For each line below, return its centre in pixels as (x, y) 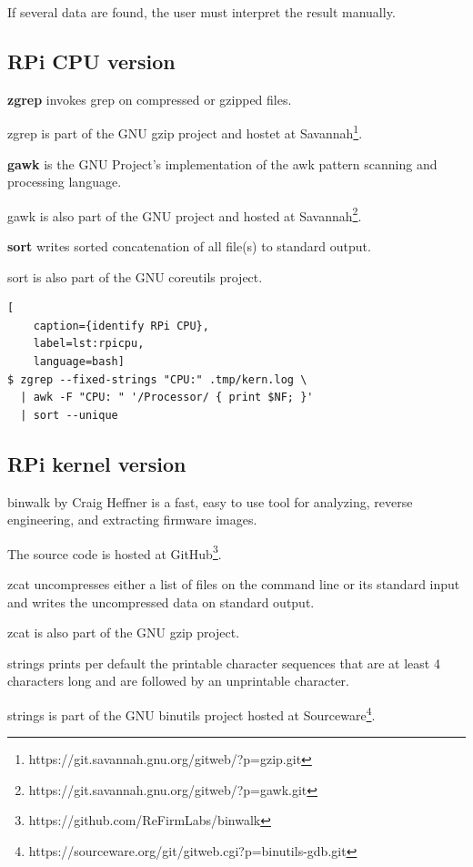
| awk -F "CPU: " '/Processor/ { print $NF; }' (167, 398)
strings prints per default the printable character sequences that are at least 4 (224, 663)
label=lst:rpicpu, (89, 344)
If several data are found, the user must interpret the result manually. (201, 12)
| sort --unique (69, 415)
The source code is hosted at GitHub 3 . (115, 552)
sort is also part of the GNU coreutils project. (135, 276)
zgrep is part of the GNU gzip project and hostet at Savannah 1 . (185, 132)
